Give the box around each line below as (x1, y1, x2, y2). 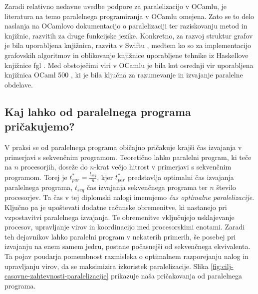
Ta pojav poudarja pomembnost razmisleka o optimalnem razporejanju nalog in (4, 250, 249, 261)
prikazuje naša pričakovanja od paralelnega (110, 270, 243, 281)
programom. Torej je (4, 171, 67, 182)
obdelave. (4, 79, 33, 89)
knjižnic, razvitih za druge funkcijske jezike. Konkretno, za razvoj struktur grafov (4, 30, 253, 40)
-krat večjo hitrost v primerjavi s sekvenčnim (94, 161, 232, 172)
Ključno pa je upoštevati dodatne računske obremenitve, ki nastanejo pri (4, 201, 227, 212)
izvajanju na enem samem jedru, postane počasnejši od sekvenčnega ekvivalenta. (4, 241, 251, 251)
